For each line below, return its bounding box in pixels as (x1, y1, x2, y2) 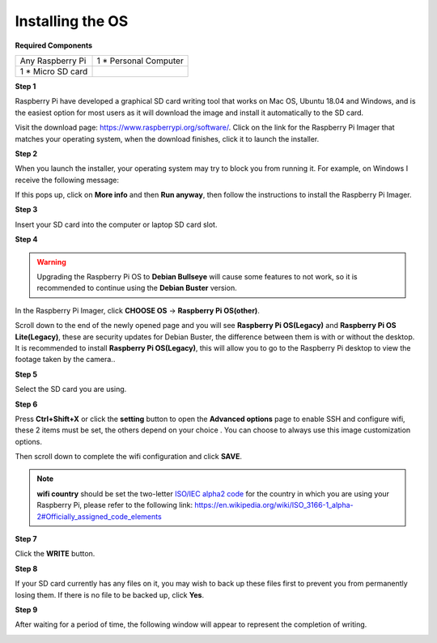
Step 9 (15, 605, 38, 615)
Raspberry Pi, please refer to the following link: (36, 500, 193, 510)
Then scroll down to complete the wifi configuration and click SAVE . (15, 452, 243, 462)
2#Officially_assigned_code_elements (36, 511, 162, 522)
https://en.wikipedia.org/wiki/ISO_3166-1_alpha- (194, 500, 354, 510)
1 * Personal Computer (96, 55, 184, 66)
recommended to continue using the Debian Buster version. (36, 283, 238, 293)
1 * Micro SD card (19, 66, 88, 77)
